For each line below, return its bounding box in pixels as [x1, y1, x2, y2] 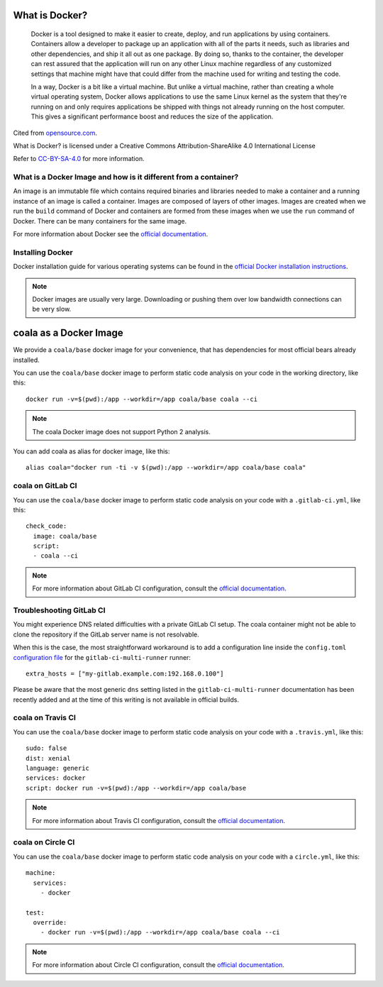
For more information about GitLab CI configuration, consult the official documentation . [32, 584, 287, 592]
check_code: [26, 522, 67, 530]
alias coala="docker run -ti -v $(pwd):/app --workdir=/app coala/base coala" [26, 463, 306, 472]
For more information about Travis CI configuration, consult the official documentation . [32, 816, 286, 825]
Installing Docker [13, 247, 74, 257]
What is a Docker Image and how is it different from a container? [13, 172, 239, 182]
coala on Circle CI [13, 837, 75, 847]
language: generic [26, 764, 90, 773]
